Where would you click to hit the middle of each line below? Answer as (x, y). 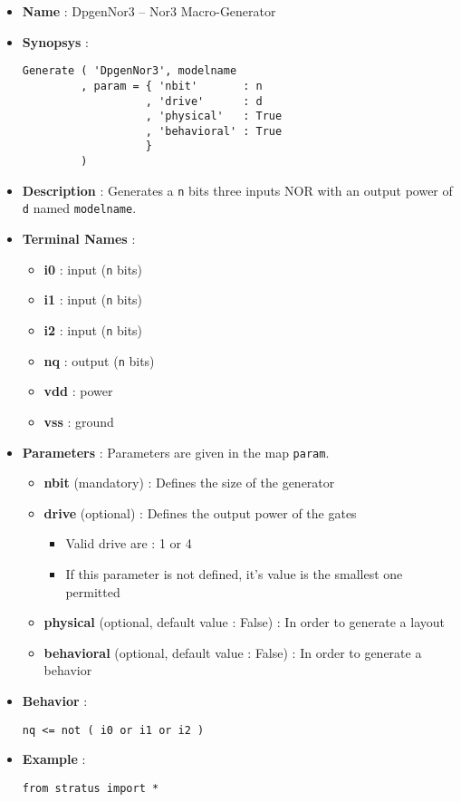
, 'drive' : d (204, 101)
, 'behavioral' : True (214, 131)
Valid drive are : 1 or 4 (129, 543)
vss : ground (79, 421)
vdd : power (78, 391)
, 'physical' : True (214, 116)
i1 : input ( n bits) (93, 300)
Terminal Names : (79, 239)
